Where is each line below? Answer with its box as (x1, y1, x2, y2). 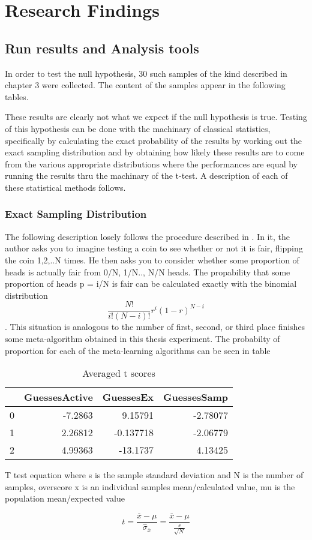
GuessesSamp (163, 390, 229, 404)
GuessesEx (102, 390, 154, 404)
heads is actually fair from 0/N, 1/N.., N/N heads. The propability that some (5, 265, 290, 278)
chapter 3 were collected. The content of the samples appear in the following (5, 79, 286, 91)
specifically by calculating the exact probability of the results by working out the (5, 134, 302, 146)
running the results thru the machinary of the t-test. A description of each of (5, 169, 288, 182)
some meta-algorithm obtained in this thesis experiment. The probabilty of (5, 332, 280, 344)
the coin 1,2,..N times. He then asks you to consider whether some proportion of (5, 253, 299, 266)
